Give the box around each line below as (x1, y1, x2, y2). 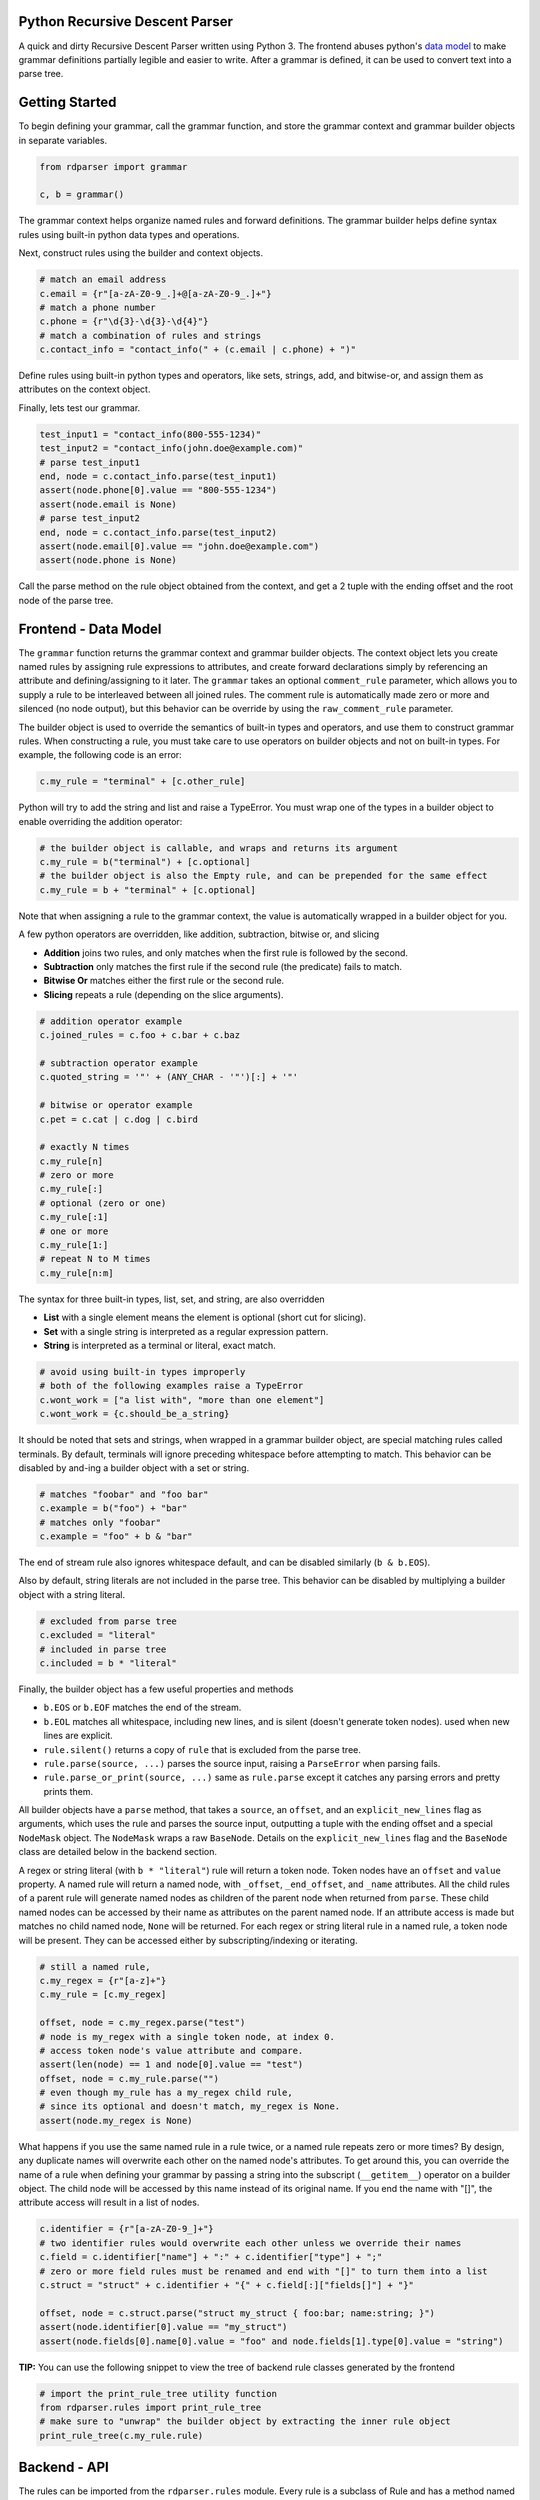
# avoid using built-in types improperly (39, 1366, 246, 1377)
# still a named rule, (39, 1961, 151, 1972)
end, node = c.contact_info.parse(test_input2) (39, 526, 277, 538)
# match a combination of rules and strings (39, 330, 262, 341)
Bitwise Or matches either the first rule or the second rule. (43, 975, 285, 987)
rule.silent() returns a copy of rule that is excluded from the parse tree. (43, 1743, 362, 1755)
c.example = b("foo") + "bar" (39, 1503, 188, 1514)
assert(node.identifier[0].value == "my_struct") (39, 2321, 288, 2333)
